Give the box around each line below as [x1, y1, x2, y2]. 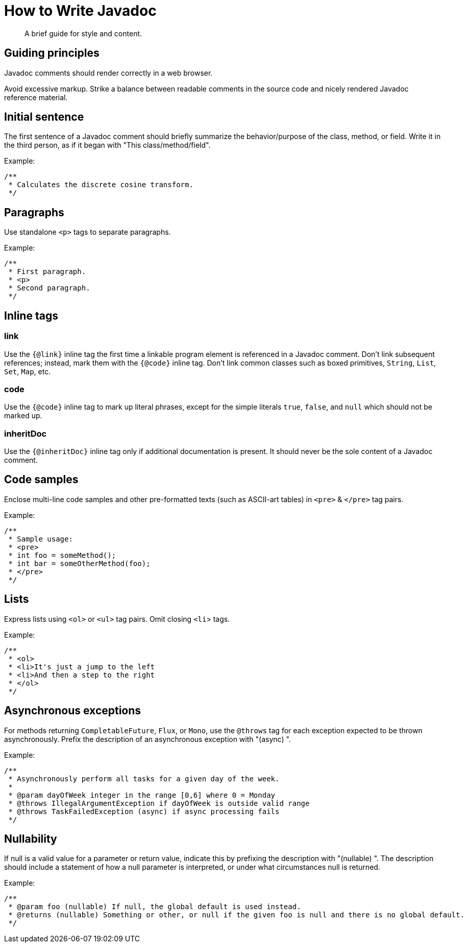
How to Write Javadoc [4, 2, 157, 19]
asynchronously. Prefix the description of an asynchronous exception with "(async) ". [4, 734, 291, 743]
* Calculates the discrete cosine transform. [8, 181, 193, 189]
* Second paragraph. [8, 284, 90, 292]
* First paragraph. [8, 267, 86, 276]
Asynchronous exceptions [4, 704, 141, 717]
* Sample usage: [8, 534, 73, 543]
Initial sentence [4, 110, 84, 124]
